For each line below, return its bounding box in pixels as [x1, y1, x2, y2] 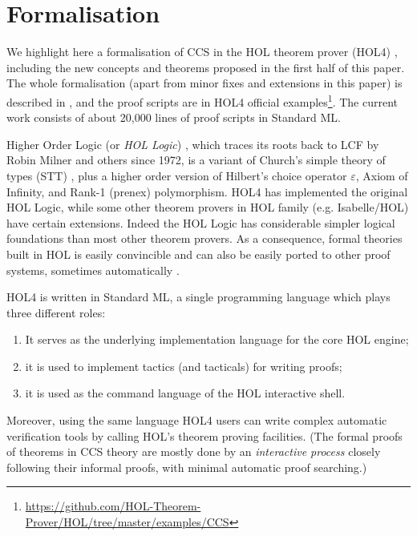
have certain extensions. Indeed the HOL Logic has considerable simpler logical [6, 214, 395, 231]
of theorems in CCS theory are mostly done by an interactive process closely [6, 443, 381, 460]
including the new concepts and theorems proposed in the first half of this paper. [6, 58, 405, 75]
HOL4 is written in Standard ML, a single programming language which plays [6, 288, 391, 305]
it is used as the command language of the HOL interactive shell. [25, 385, 346, 401]
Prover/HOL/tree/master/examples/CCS [25, 514, 229, 530]
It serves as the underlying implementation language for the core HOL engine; [25, 331, 409, 348]
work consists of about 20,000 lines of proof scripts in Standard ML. [6, 109, 341, 126]
